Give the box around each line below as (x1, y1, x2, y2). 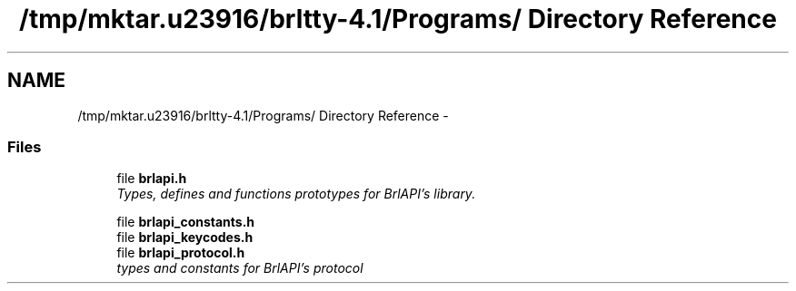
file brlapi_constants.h (116, 214, 255, 230)
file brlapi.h (116, 170, 187, 187)
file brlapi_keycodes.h (116, 229, 254, 246)
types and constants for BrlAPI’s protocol (116, 260, 363, 276)
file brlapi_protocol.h (116, 245, 245, 261)
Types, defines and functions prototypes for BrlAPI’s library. (116, 186, 476, 202)
